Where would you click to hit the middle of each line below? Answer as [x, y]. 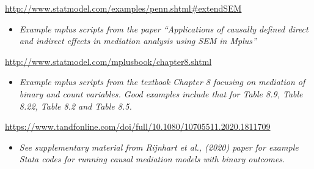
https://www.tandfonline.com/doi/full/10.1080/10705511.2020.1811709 [138, 126]
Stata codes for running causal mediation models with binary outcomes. [152, 159]
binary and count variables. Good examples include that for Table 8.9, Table [161, 93]
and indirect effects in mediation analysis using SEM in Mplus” [138, 41]
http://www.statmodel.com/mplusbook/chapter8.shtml [108, 61]
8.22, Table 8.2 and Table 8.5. [75, 106]
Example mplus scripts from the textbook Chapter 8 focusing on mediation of [162, 82]
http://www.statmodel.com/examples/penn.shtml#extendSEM [123, 8]
